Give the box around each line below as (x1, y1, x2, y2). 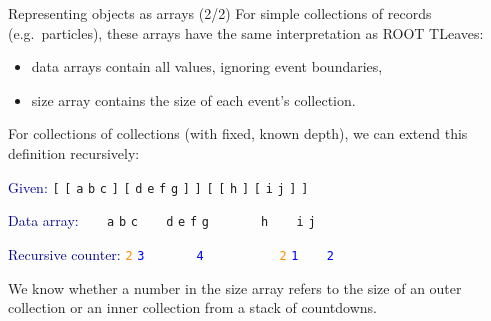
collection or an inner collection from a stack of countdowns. (8, 297, 377, 318)
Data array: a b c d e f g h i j (8, 210, 316, 231)
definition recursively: (8, 142, 140, 163)
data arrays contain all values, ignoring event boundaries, (31, 56, 383, 77)
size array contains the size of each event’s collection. (31, 89, 356, 110)
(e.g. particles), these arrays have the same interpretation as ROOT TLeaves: (8, 22, 484, 43)
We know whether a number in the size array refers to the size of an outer (8, 277, 462, 298)
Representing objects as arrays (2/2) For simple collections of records (8, 3, 432, 23)
